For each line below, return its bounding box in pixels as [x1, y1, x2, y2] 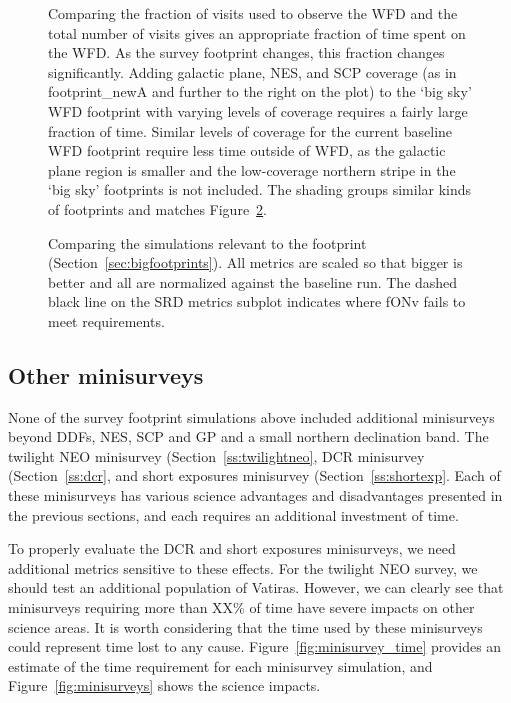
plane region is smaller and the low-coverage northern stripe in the [48, 159, 456, 180]
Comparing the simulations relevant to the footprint [48, 232, 367, 253]
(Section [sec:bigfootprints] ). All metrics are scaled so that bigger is [48, 252, 463, 273]
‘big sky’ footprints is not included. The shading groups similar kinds [48, 179, 472, 200]
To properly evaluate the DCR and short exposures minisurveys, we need [8, 538, 456, 559]
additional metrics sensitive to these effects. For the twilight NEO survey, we [8, 557, 478, 578]
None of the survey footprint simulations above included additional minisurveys [8, 406, 495, 427]
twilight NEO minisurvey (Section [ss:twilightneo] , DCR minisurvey [8, 445, 425, 466]
